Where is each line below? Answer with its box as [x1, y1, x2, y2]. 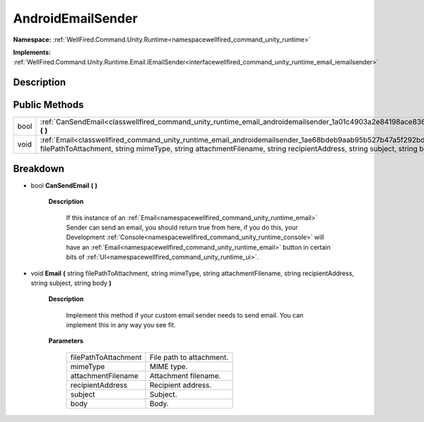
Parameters [48, 337, 84, 345]
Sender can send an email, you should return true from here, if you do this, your [66, 223, 298, 231]
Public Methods [13, 99, 84, 111]
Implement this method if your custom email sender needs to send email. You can [66, 311, 304, 319]
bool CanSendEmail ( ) [30, 181, 98, 190]
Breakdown [13, 162, 65, 174]
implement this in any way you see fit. [66, 321, 176, 330]
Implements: [13, 48, 52, 56]
